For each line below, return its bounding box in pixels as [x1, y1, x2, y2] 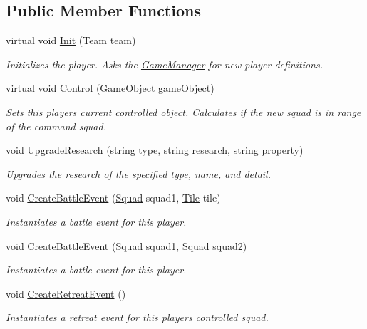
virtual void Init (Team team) [6, 33, 136, 48]
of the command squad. [6, 118, 106, 133]
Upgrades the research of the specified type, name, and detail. [6, 166, 271, 181]
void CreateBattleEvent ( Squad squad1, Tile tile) [6, 190, 221, 205]
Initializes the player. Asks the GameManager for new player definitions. [6, 56, 324, 71]
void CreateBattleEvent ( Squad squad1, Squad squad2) [6, 238, 247, 253]
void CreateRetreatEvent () [6, 286, 126, 301]
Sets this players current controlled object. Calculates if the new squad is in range [6, 104, 361, 119]
